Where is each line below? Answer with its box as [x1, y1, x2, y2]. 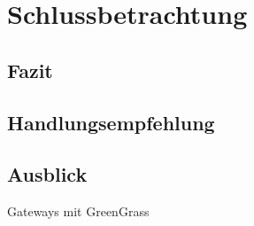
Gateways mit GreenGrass [7, 202, 150, 221]
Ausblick [7, 160, 88, 188]
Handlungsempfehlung [7, 108, 215, 136]
